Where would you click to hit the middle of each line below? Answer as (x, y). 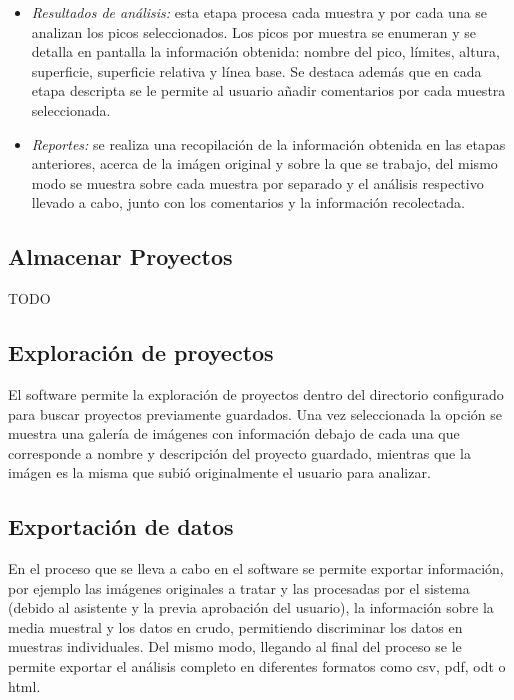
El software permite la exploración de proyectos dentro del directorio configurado (256, 393)
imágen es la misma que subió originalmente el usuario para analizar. (219, 472)
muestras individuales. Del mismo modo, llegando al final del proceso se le (235, 646)
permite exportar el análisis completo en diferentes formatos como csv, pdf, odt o (257, 666)
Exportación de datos (121, 526)
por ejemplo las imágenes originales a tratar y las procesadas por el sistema (239, 587)
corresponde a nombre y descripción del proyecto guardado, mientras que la (239, 452)
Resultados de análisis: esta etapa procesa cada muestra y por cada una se (259, 12)
